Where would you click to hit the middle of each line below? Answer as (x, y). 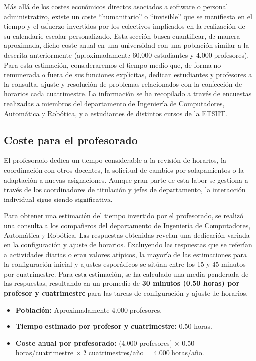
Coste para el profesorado (71, 140)
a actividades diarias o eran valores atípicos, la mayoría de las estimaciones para (126, 254)
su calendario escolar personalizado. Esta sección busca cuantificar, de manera (122, 35)
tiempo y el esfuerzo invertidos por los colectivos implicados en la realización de (125, 26)
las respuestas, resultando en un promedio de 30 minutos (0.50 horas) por (122, 283)
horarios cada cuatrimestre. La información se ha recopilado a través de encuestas (128, 94)
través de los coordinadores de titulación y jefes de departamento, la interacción (125, 189)
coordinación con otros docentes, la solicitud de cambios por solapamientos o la (124, 170)
